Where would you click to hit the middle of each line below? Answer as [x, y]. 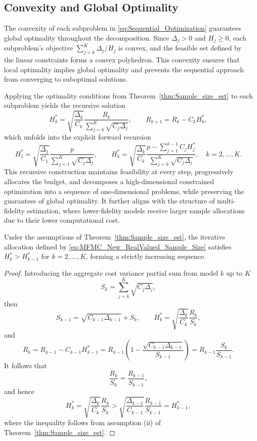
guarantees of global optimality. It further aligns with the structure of [109, 201]
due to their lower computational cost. [62, 220]
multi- [226, 201]
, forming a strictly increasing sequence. [146, 256]
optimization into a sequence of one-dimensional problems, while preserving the [124, 191]
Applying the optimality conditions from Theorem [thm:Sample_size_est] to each [128, 95]
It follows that [25, 366]
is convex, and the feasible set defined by [180, 48]
